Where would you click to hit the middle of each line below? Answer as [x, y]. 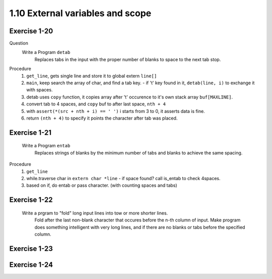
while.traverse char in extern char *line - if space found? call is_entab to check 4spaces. [124, 178]
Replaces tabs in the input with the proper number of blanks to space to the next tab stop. [128, 59]
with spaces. [40, 90]
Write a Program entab [46, 146]
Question [19, 43]
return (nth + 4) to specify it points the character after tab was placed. [102, 118]
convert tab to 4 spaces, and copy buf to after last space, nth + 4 [96, 104]
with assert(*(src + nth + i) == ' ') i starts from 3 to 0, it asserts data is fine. [116, 111]
